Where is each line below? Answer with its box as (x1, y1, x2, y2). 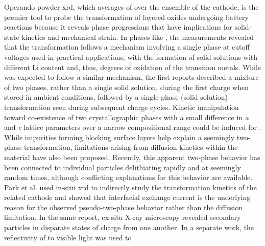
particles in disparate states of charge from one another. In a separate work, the (4, 222, 254, 233)
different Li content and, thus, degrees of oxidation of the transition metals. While (4, 61, 261, 72)
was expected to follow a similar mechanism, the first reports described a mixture (4, 72, 259, 82)
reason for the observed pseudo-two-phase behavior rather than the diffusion (4, 202, 243, 212)
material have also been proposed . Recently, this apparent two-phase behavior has (4, 151, 260, 162)
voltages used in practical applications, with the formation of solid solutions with (4, 51, 258, 62)
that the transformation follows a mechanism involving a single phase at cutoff (4, 41, 250, 52)
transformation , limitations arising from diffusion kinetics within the (23, 142, 238, 152)
